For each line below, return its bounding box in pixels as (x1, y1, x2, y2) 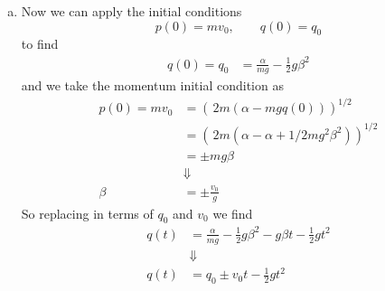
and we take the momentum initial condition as (21, 76, 284, 95)
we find (212, 203, 253, 222)
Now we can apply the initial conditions (21, 2, 242, 20)
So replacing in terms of (21, 203, 154, 222)
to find (21, 34, 59, 53)
